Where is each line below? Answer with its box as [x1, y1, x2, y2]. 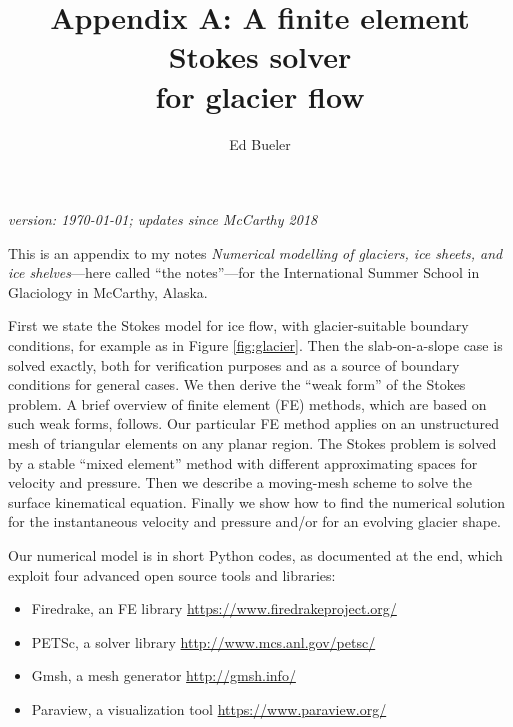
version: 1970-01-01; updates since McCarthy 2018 [8, 209, 318, 230]
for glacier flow [155, 75, 365, 116]
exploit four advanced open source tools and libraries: [8, 564, 336, 585]
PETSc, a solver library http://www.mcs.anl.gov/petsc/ [31, 631, 376, 652]
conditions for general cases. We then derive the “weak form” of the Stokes [8, 374, 466, 395]
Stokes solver [168, 36, 352, 77]
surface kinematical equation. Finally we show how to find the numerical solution [8, 491, 506, 512]
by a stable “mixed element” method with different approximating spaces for [8, 452, 478, 473]
